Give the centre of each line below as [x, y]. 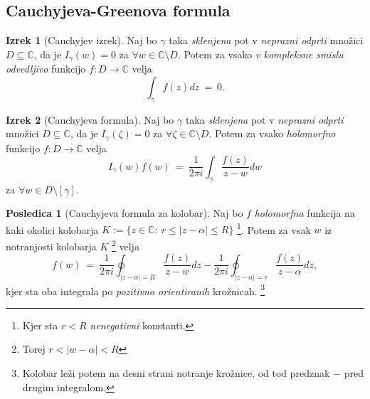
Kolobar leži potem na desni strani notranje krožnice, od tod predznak [176, 373]
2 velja [125, 245]
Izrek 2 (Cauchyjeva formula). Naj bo [90, 119]
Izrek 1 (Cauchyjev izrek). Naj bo [81, 40]
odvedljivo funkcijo [46, 69]
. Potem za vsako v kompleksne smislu [260, 54]
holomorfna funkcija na [305, 213]
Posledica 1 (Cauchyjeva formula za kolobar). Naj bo [125, 213]
